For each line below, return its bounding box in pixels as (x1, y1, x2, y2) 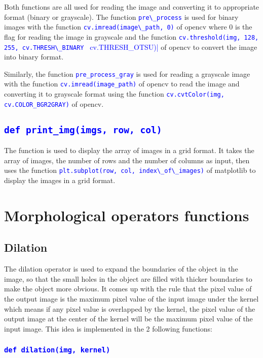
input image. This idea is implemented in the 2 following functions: (4, 323, 212, 334)
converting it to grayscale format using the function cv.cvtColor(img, (4, 88, 224, 99)
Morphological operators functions (4, 204, 249, 225)
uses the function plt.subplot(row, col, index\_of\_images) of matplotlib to (4, 165, 256, 175)
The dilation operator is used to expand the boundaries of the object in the (4, 263, 238, 274)
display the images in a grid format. (4, 175, 116, 186)
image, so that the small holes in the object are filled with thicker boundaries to (4, 273, 252, 284)
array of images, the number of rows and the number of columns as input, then (4, 155, 250, 165)
